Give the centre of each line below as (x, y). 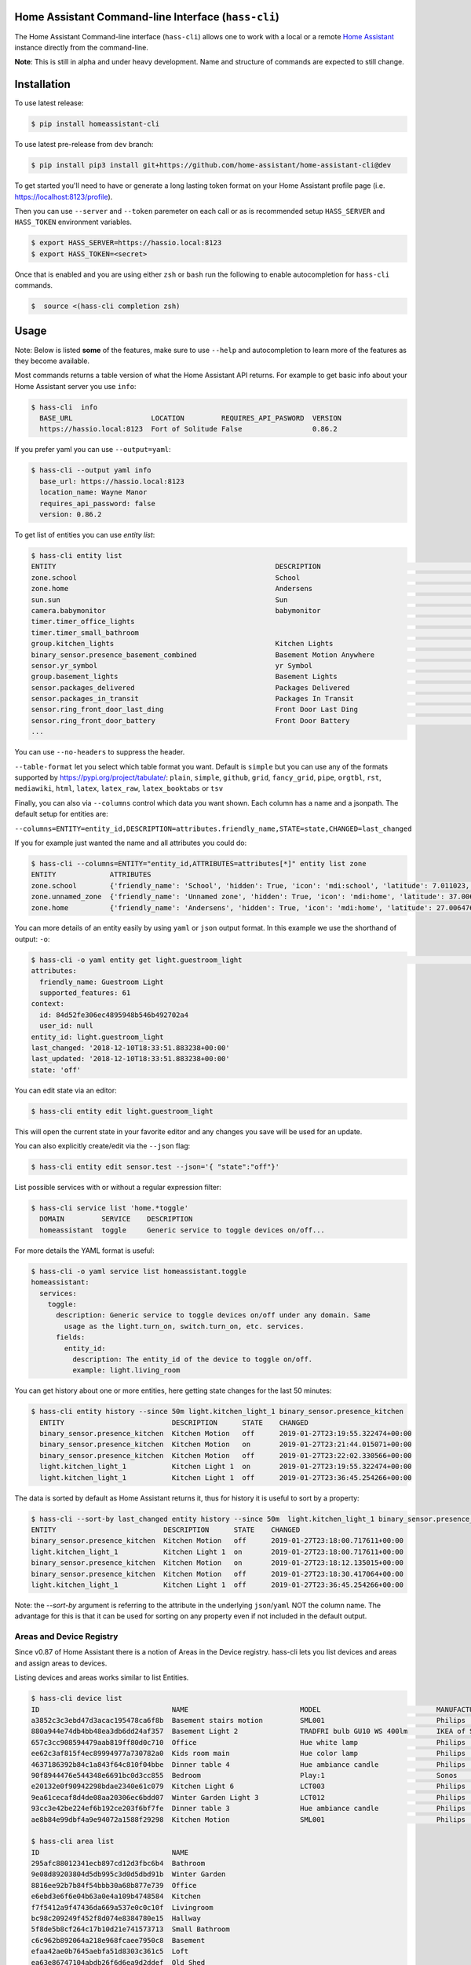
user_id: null (67, 1026)
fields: (71, 1337)
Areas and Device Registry (66, 1636)
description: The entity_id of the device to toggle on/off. (192, 1359)
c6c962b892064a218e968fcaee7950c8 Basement (118, 1940)
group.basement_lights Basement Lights (184, 677)
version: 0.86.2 (71, 514)
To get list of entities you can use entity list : (85, 535)
